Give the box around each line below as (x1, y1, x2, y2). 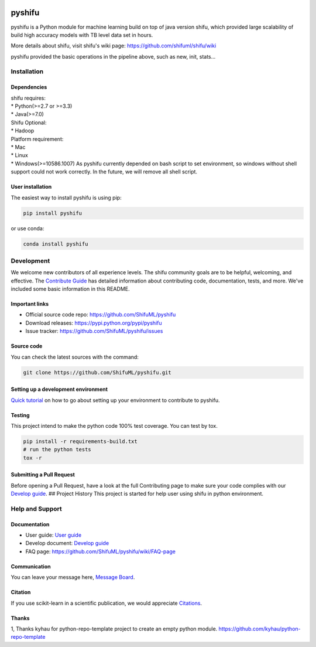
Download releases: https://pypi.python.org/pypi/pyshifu (25, 319, 162, 326)
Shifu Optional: (11, 119, 47, 126)
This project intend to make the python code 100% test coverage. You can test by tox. (11, 422, 218, 429)
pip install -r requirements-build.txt (23, 438, 138, 445)
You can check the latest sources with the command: (11, 353, 139, 360)
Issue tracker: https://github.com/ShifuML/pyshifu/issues (25, 328, 163, 335)
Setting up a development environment (11, 386, 108, 393)
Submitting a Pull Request (11, 471, 75, 478)
